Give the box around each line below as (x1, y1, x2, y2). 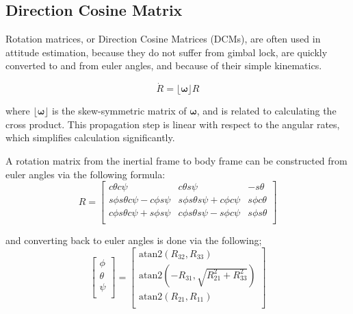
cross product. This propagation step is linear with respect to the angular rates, (5, 117, 340, 131)
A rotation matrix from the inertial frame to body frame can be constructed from (5, 153, 348, 167)
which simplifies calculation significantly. (5, 130, 175, 145)
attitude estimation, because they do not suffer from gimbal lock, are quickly (5, 45, 328, 59)
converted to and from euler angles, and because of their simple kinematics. (5, 58, 322, 73)
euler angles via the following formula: (5, 167, 166, 181)
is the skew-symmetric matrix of (51, 104, 187, 118)
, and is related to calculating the (196, 104, 337, 118)
